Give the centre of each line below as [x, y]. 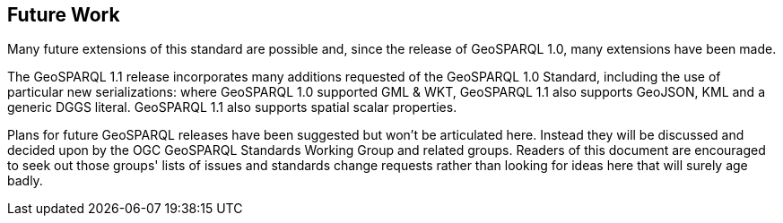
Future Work [64, 15]
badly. [25, 181]
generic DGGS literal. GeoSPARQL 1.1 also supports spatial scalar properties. [232, 107]
